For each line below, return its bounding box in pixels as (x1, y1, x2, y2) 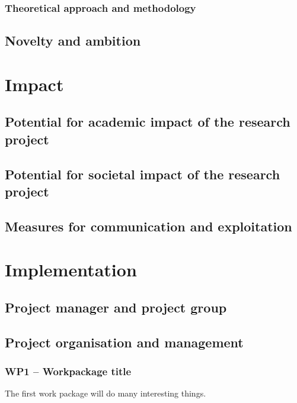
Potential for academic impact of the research (5, 112, 290, 131)
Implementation (5, 257, 137, 282)
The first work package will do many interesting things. (5, 387, 206, 399)
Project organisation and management (5, 333, 244, 351)
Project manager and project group (5, 298, 227, 316)
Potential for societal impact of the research (5, 165, 280, 183)
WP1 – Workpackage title (5, 363, 132, 378)
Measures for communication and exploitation (5, 217, 292, 235)
